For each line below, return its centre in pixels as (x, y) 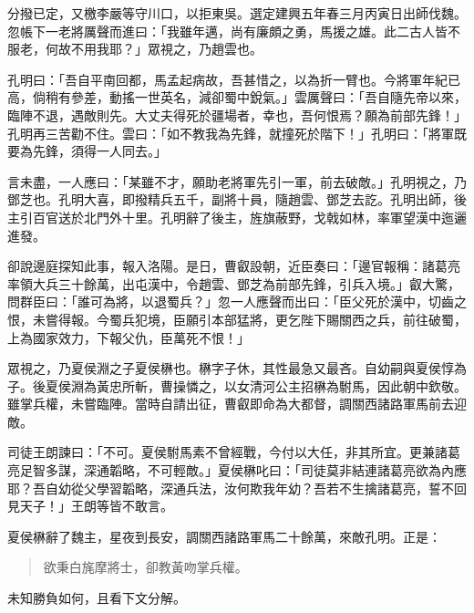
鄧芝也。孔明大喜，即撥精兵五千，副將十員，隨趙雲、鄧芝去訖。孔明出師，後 (237, 199)
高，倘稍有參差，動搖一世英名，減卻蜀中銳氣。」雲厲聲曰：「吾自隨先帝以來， (237, 97)
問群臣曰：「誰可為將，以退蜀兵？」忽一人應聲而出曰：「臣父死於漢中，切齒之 (237, 301)
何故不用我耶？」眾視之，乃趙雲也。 (154, 49)
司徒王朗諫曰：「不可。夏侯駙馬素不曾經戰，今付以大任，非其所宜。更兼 (221, 452)
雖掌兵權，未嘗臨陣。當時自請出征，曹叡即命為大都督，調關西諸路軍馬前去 (231, 404)
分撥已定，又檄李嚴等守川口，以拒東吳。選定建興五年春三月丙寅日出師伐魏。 (237, 13)
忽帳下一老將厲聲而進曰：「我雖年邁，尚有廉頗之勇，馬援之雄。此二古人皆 (227, 31)
